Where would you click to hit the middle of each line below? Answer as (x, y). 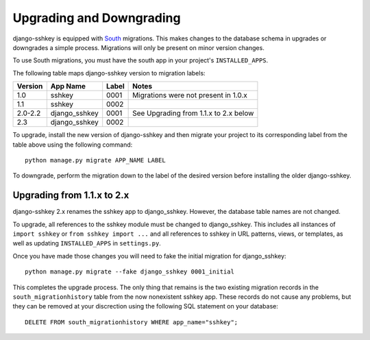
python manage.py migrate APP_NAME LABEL (95, 160)
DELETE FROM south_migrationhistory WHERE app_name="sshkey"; (132, 322)
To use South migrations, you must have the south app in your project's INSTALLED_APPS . (140, 60)
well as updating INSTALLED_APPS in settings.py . (87, 243)
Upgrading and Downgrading (97, 18)
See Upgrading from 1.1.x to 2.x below (193, 113)
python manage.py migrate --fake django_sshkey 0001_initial (129, 272)
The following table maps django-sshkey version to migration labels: (109, 73)
